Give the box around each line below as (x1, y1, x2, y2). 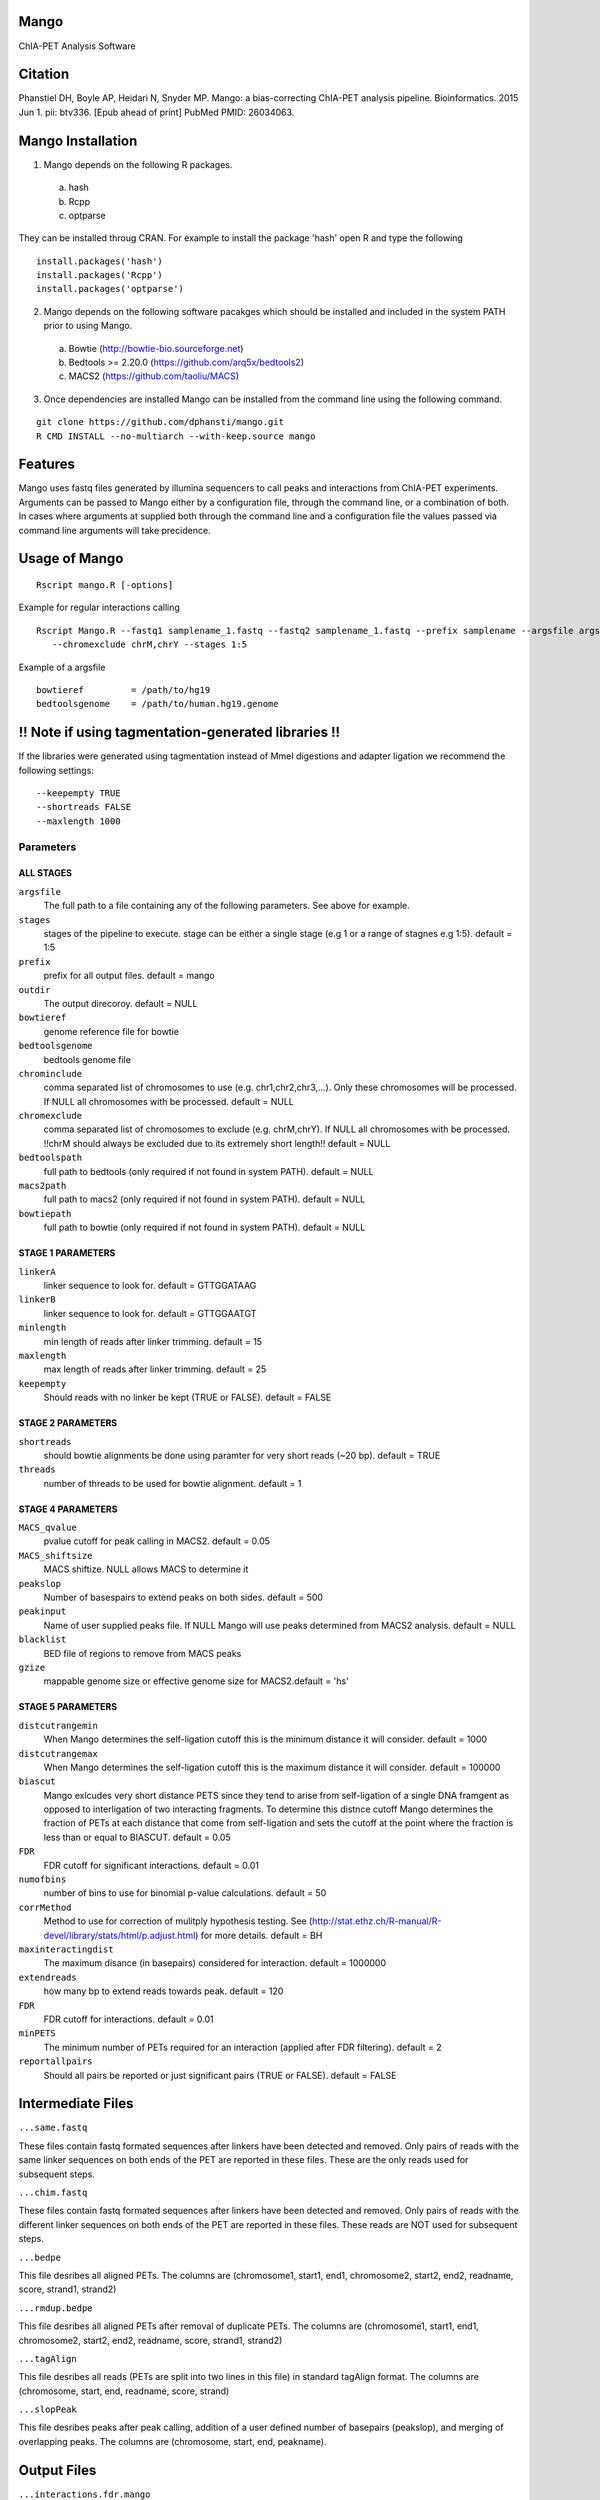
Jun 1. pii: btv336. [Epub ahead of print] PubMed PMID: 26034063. (18, 106, 295, 118)
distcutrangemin (18, 1720, 99, 1731)
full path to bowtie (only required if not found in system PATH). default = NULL (43, 1221, 366, 1234)
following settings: (18, 764, 95, 776)
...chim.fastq (18, 2186, 88, 2198)
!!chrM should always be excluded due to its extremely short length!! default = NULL (43, 1137, 391, 1149)
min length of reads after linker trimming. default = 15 (43, 1335, 263, 1347)
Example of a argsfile (18, 661, 106, 673)
